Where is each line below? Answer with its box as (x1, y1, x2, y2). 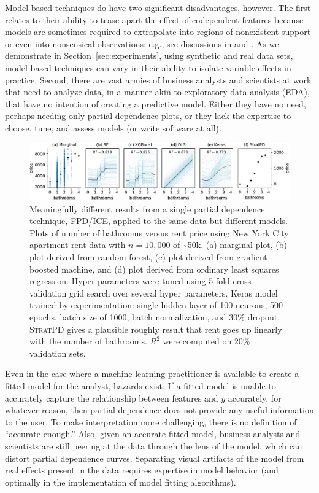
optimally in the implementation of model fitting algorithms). (5, 475, 236, 488)
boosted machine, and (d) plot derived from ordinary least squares (29, 262, 279, 275)
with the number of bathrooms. (29, 335, 147, 347)
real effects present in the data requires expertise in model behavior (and (5, 464, 279, 476)
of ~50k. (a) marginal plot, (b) (173, 238, 288, 251)
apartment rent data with (29, 238, 126, 251)
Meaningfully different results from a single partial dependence (29, 202, 265, 215)
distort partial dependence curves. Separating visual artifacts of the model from (5, 451, 304, 464)
